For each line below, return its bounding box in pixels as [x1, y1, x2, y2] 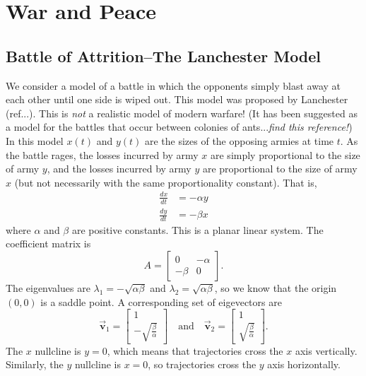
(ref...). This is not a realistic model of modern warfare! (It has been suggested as [6, 105, 358, 120]
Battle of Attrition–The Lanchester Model [6, 45, 321, 66]
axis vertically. [295, 343, 358, 358]
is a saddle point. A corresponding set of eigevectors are [40, 294, 282, 309]
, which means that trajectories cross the [107, 343, 283, 358]
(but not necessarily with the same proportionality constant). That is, [14, 175, 317, 189]
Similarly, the [6, 357, 64, 372]
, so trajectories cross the [148, 357, 256, 372]
